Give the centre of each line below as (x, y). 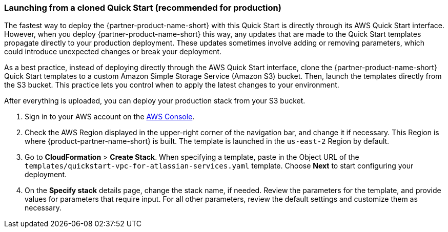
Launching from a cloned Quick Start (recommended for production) (143, 8)
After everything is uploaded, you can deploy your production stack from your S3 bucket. (155, 101)
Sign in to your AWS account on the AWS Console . (110, 117)
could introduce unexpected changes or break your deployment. (113, 52)
